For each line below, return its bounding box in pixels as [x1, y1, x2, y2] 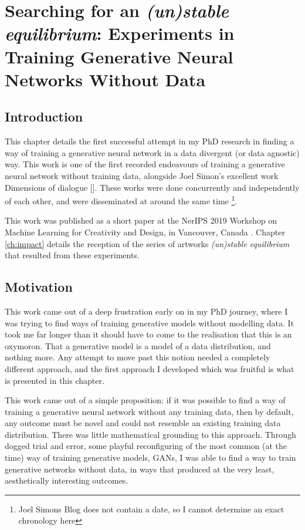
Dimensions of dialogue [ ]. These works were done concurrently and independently [5, 181, 300, 193]
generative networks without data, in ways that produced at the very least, [5, 463, 274, 475]
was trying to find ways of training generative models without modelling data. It [5, 316, 294, 329]
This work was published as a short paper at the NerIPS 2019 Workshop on [5, 214, 277, 227]
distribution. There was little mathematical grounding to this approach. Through [5, 428, 296, 440]
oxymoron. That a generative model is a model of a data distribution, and [5, 339, 271, 352]
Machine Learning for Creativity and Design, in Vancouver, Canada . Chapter [5, 225, 285, 238]
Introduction [5, 107, 83, 126]
